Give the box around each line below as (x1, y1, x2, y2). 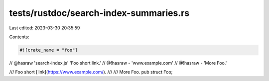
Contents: (9, 34, 29, 40)
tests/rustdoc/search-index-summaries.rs (9, 7, 190, 18)
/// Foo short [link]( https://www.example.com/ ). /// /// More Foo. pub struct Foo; (9, 69, 173, 75)
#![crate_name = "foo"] (19, 47, 78, 53)
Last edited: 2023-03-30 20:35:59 (9, 25, 80, 31)
